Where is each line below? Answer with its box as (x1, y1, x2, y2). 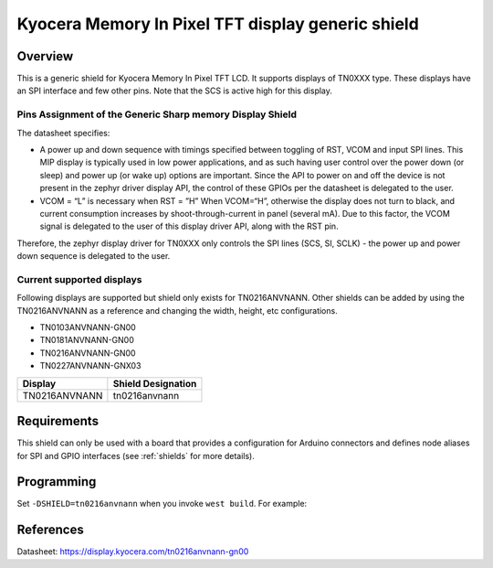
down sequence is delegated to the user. (16, 251, 171, 262)
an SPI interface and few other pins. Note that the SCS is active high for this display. (16, 85, 333, 96)
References (16, 522, 84, 538)
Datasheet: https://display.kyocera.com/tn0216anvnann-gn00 (16, 546, 249, 557)
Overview (16, 48, 74, 64)
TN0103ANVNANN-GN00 (39, 322, 136, 333)
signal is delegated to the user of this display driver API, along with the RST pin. (39, 220, 339, 232)
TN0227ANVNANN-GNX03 (39, 360, 142, 371)
